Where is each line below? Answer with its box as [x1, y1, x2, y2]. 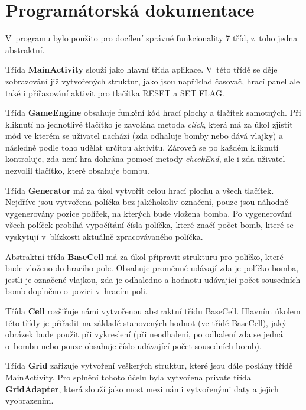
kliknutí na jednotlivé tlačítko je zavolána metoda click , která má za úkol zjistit [5, 118, 293, 130]
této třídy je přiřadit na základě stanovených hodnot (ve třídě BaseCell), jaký [5, 316, 287, 328]
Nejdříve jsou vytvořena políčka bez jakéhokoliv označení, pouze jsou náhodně [5, 196, 288, 208]
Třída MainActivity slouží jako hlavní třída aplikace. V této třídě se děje [5, 63, 278, 76]
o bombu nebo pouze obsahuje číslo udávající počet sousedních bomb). [5, 339, 262, 352]
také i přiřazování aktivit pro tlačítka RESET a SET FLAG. [5, 86, 224, 99]
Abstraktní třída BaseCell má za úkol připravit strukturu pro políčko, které [5, 250, 284, 262]
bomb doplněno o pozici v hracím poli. [5, 285, 148, 297]
